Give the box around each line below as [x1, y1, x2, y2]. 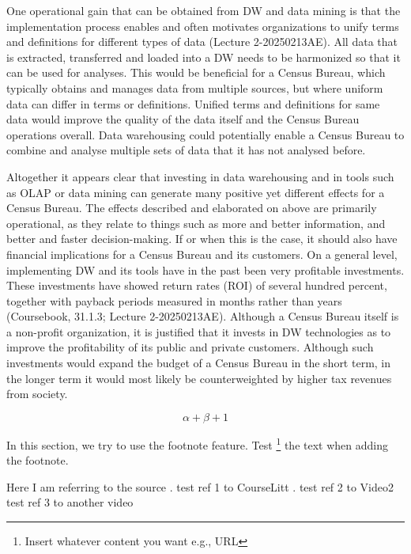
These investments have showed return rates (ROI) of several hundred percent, [6, 277, 387, 294]
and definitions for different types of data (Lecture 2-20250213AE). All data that [6, 33, 398, 50]
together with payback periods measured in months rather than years [6, 292, 342, 309]
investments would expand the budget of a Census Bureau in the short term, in [6, 355, 391, 371]
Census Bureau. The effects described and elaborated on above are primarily [6, 199, 377, 216]
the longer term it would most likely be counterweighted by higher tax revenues [6, 370, 392, 386]
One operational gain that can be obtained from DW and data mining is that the [6, 2, 401, 18]
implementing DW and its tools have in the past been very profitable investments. [6, 261, 405, 278]
